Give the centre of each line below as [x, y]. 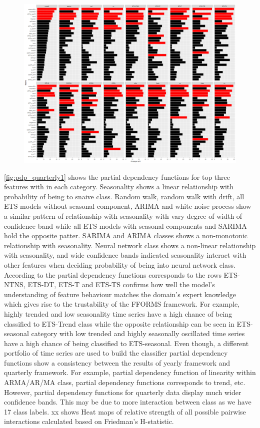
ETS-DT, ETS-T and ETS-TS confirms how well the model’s [121, 284]
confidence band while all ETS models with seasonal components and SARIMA [125, 225]
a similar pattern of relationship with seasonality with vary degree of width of [123, 215]
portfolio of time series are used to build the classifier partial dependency [116, 353]
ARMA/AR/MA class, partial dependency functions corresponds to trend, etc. [125, 382]
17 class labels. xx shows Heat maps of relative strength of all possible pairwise [125, 411]
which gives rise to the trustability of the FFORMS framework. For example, [122, 304]
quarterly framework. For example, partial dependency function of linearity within [130, 372]
